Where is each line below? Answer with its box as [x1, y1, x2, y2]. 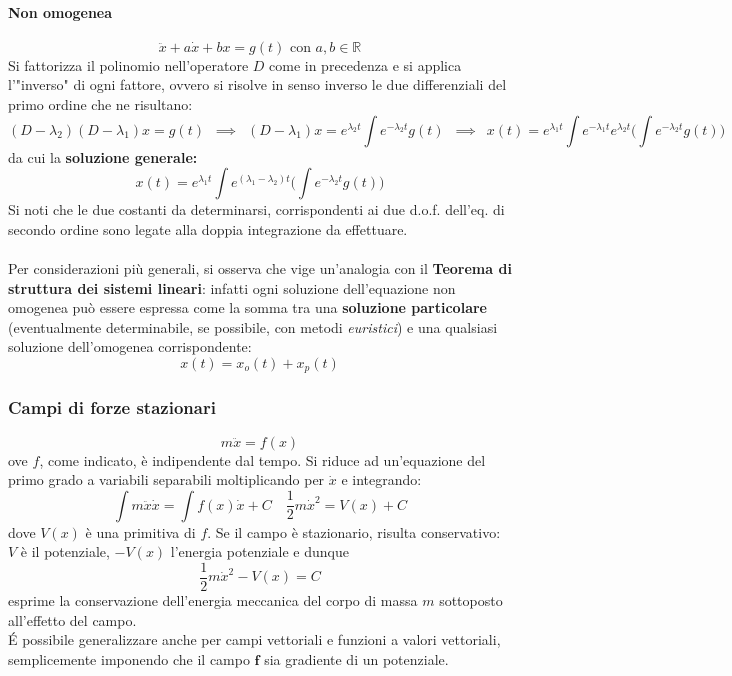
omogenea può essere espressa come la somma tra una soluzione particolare [8, 297, 487, 318]
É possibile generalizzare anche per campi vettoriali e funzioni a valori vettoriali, [8, 629, 501, 650]
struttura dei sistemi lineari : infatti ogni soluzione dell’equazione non [8, 277, 456, 298]
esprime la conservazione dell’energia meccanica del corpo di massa [8, 590, 418, 611]
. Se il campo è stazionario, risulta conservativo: [207, 521, 501, 542]
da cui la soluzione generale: [8, 146, 198, 167]
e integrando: [341, 469, 422, 490]
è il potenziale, [20, 541, 110, 562]
